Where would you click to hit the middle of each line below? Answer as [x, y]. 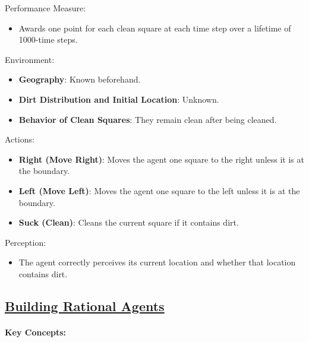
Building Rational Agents [85, 305]
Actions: [20, 139]
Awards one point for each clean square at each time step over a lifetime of [155, 28]
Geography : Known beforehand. [80, 79]
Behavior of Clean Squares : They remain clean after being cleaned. [148, 119]
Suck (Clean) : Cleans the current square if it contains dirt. [129, 222]
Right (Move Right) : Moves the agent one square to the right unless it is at [161, 159]
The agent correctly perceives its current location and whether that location [157, 262]
